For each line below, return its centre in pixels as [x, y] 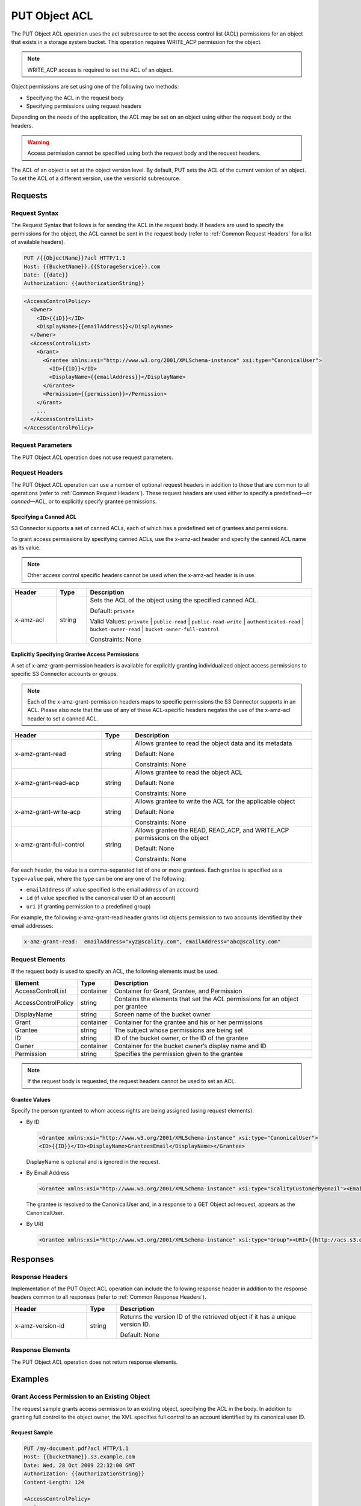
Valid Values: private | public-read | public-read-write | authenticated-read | [197, 621]
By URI [35, 1224]
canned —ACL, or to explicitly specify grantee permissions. [84, 501]
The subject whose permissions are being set [179, 1030]
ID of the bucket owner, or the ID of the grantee [181, 1038]
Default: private [112, 610]
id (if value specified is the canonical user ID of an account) [101, 898]
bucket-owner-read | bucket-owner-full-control [155, 628]
